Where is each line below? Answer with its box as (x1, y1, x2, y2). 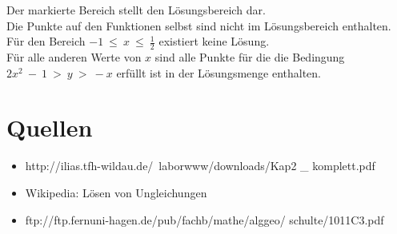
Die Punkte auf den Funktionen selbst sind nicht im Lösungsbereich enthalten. (6, 17, 391, 34)
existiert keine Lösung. (158, 33, 270, 50)
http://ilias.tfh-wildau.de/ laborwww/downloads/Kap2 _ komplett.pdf (25, 157, 375, 174)
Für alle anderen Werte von (6, 49, 142, 65)
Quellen (6, 111, 93, 144)
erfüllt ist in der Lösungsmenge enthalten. (116, 64, 322, 81)
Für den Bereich (6, 33, 86, 50)
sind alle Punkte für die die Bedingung (154, 49, 345, 65)
